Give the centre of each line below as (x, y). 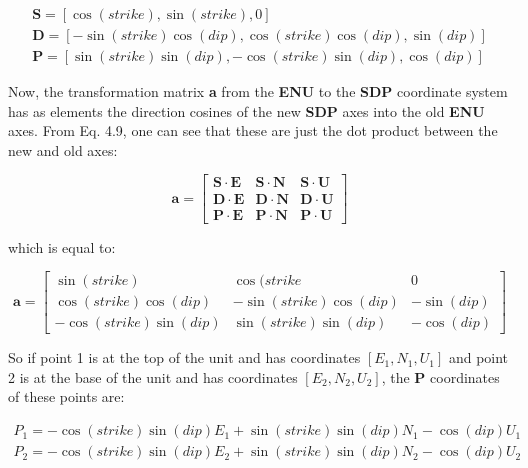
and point (478, 357)
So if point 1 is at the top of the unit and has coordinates (184, 357)
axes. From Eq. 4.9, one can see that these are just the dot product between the (253, 130)
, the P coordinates (440, 376)
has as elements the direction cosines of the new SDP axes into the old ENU (246, 110)
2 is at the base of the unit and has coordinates (153, 376)
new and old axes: (63, 149)
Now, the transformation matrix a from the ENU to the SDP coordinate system (258, 91)
